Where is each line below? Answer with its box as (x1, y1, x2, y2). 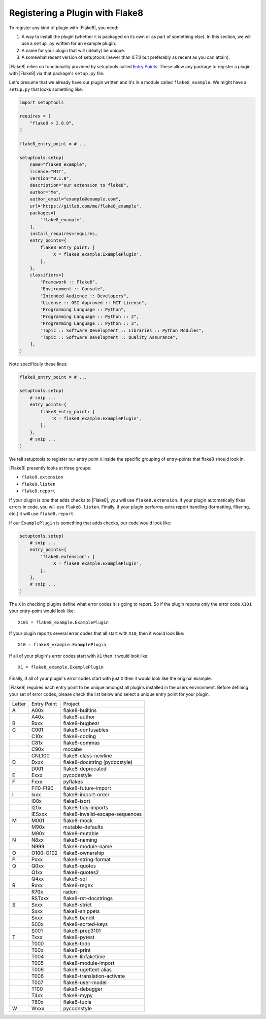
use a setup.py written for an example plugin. (21, 40, 117, 46)
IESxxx (31, 810, 47, 817)
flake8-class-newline (63, 752, 112, 759)
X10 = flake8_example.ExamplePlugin (18, 642, 106, 648)
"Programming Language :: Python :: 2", (40, 314, 139, 319)
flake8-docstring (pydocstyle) (63, 758, 133, 765)
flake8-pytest (63, 934, 95, 941)
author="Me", (30, 189, 62, 195)
